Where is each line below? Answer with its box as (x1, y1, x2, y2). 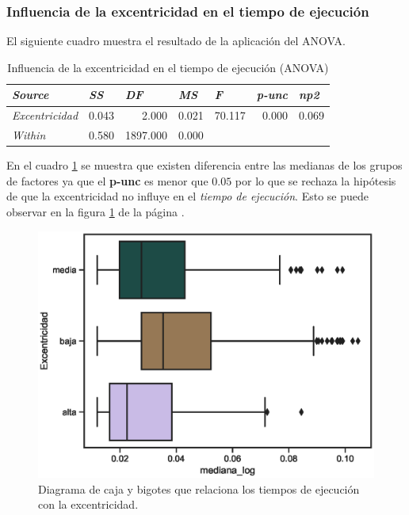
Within (12, 127, 46, 143)
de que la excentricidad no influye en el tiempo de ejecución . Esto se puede (6, 188, 369, 204)
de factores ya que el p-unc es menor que (6, 172, 208, 189)
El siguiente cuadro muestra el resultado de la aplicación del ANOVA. (6, 32, 346, 49)
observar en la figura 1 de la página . (6, 203, 185, 219)
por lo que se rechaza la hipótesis (235, 172, 396, 189)
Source (12, 86, 49, 103)
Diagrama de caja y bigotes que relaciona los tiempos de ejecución (38, 480, 360, 497)
